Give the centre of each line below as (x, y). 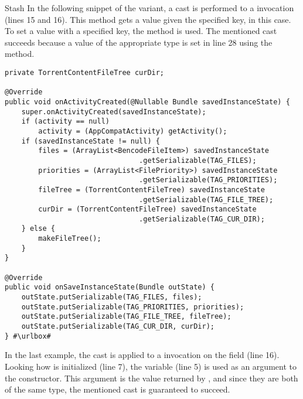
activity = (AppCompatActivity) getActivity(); (133, 131)
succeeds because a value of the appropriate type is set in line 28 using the (139, 42)
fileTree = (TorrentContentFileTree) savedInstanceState (151, 190)
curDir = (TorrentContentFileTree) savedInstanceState (147, 209)
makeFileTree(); (70, 239)
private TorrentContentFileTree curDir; (85, 72)
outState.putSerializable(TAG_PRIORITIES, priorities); (133, 307)
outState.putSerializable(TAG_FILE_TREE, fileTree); (126, 317)
